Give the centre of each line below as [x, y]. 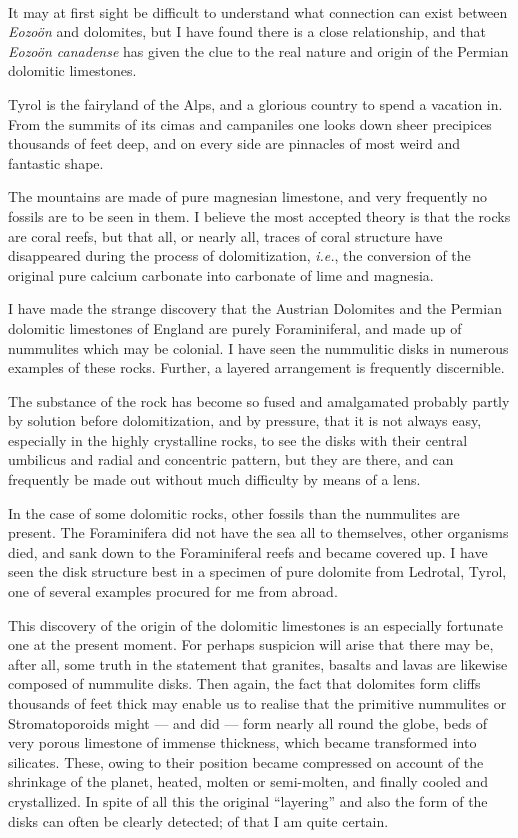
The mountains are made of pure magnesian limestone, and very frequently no [248, 196]
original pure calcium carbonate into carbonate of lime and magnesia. [221, 274]
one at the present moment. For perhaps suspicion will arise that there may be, [251, 644]
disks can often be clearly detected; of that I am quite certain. [198, 820]
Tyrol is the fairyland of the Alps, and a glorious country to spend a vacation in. [255, 103]
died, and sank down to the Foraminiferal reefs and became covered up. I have [248, 551]
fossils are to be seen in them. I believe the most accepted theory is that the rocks [259, 215]
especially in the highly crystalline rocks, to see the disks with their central [238, 439]
